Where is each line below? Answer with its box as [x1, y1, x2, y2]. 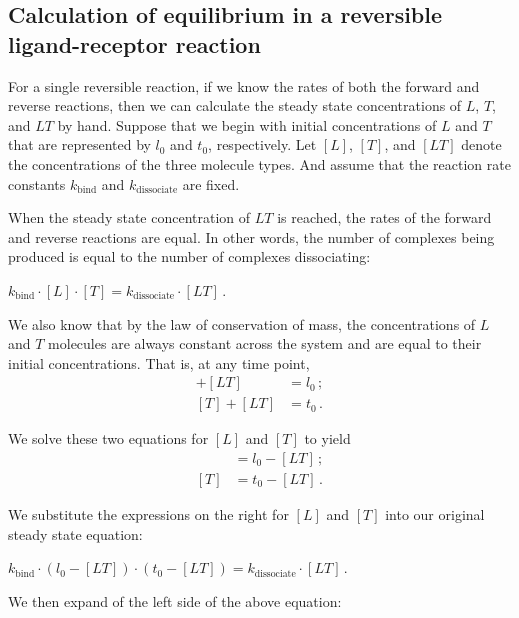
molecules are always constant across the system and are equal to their [48, 333, 482, 354]
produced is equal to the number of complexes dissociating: [8, 246, 371, 267]
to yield [304, 428, 351, 449]
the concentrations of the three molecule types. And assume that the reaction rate [8, 153, 511, 174]
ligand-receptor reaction [8, 28, 261, 59]
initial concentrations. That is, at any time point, [8, 352, 310, 373]
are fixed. [182, 173, 240, 194]
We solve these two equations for [8, 428, 209, 449]
